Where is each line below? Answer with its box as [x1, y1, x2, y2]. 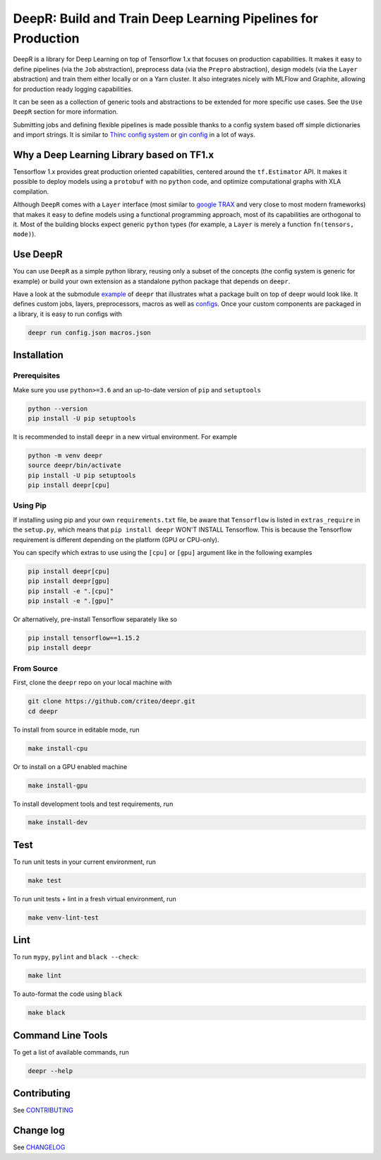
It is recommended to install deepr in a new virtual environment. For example [13, 432, 238, 441]
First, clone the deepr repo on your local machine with [13, 679, 172, 687]
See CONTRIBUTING [13, 1106, 73, 1115]
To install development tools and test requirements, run [13, 799, 174, 808]
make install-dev [28, 819, 88, 826]
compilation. [13, 187, 49, 196]
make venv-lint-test [28, 913, 99, 922]
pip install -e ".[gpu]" [28, 597, 114, 605]
